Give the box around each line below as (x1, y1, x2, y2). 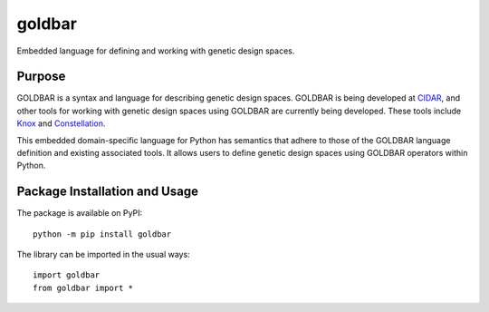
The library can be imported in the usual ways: (16, 249, 190, 260)
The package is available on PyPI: (16, 208, 143, 219)
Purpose (16, 69, 66, 84)
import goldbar (33, 270, 101, 280)
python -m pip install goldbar (33, 229, 172, 239)
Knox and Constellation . (16, 118, 106, 129)
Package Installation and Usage (16, 184, 199, 200)
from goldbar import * (33, 282, 134, 293)
